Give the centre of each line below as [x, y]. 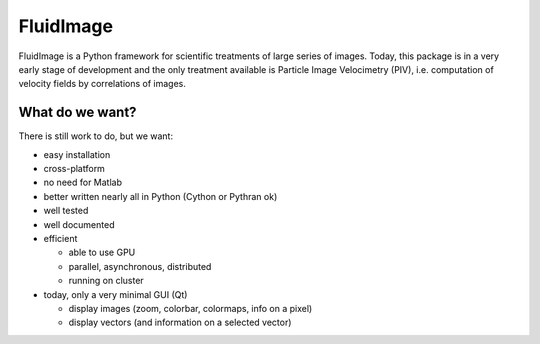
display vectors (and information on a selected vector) [180, 322]
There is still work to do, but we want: [96, 136]
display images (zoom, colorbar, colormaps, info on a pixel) [190, 308]
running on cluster [106, 281]
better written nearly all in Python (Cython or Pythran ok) [160, 196]
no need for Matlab [82, 182]
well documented [79, 224]
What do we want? [77, 112]
